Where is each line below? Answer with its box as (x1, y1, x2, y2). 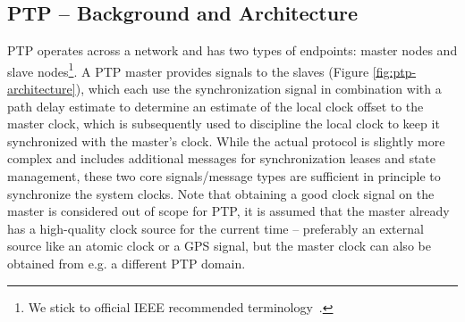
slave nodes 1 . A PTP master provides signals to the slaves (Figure (7, 59, 369, 80)
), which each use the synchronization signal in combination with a (75, 79, 442, 98)
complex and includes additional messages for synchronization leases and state (7, 149, 436, 168)
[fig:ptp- (372, 62, 417, 80)
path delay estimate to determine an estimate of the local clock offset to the (7, 96, 424, 115)
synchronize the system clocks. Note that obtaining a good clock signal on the (7, 184, 435, 202)
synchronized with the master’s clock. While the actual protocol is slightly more (7, 131, 445, 150)
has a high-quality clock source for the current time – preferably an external (7, 219, 424, 237)
